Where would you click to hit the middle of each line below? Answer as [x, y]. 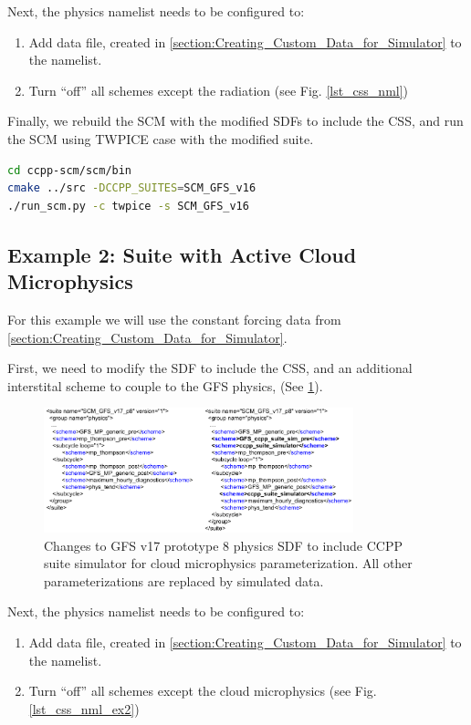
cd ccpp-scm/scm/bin [70, 170]
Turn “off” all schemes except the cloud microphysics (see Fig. [203, 691]
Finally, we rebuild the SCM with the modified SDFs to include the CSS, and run [235, 121]
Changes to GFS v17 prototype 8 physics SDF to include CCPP [223, 545]
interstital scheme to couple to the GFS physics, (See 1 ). [165, 385]
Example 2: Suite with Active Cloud [182, 254]
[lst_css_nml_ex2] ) [84, 708]
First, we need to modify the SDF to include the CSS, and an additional [210, 368]
